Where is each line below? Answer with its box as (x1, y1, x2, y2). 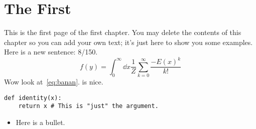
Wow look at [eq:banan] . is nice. (4, 76, 103, 87)
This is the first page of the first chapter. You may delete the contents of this (4, 27, 241, 37)
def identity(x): (4, 94, 62, 101)
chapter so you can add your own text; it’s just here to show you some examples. (4, 36, 253, 47)
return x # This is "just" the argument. (18, 102, 159, 110)
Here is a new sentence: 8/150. (4, 46, 98, 57)
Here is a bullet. (16, 117, 65, 127)
